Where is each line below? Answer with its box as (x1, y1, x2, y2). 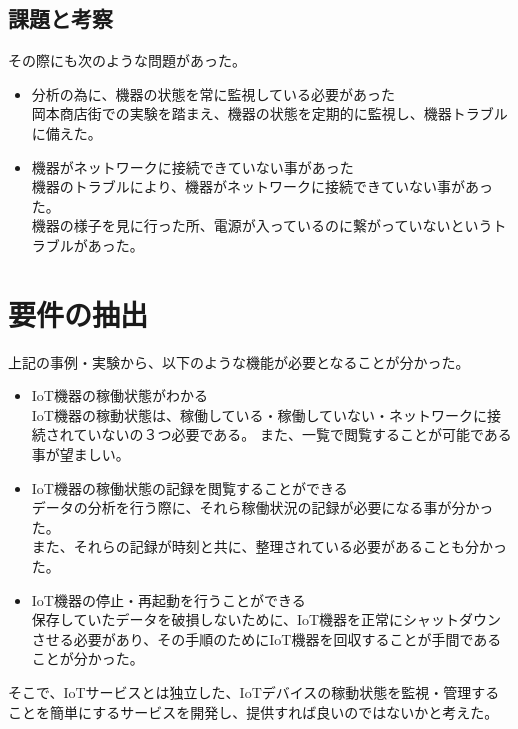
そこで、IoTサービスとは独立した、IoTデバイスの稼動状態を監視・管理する (8, 681, 500, 702)
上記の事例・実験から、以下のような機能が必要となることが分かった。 (8, 351, 470, 372)
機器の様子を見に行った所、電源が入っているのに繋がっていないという (31, 215, 493, 236)
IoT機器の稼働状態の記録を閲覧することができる (31, 477, 348, 498)
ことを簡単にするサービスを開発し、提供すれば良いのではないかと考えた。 (8, 701, 499, 722)
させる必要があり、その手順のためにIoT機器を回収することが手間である (31, 628, 502, 649)
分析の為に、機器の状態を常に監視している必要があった (31, 83, 395, 104)
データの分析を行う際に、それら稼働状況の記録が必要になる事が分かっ (31, 497, 494, 518)
